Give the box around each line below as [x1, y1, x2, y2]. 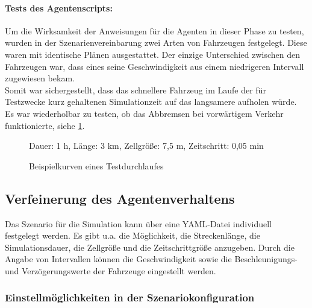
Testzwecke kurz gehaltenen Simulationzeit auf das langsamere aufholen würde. [5, 95, 297, 108]
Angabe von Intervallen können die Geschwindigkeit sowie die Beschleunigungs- [5, 253, 298, 265]
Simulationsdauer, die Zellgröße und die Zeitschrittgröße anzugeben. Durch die [5, 240, 295, 253]
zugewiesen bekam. [5, 72, 75, 84]
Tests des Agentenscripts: [5, 1, 113, 14]
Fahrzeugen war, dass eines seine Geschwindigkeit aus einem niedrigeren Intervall [5, 60, 304, 72]
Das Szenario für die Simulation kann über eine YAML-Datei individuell [5, 217, 272, 230]
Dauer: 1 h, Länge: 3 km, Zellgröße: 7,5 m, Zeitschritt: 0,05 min [29, 139, 264, 152]
